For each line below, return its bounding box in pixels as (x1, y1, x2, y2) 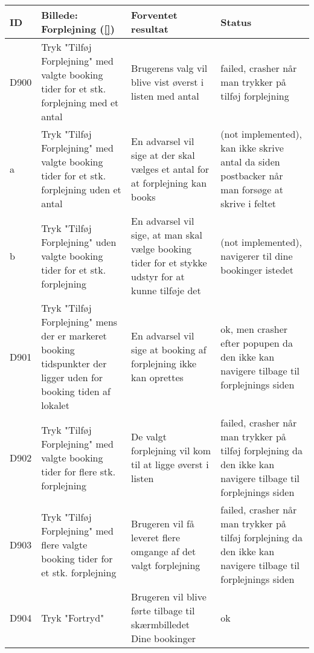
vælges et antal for (131, 161, 210, 176)
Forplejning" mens (41, 315, 118, 329)
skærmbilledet (131, 617, 190, 631)
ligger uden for (41, 370, 103, 384)
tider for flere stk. (41, 464, 116, 478)
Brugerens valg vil (131, 60, 208, 75)
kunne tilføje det (131, 283, 201, 297)
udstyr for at (131, 269, 185, 283)
